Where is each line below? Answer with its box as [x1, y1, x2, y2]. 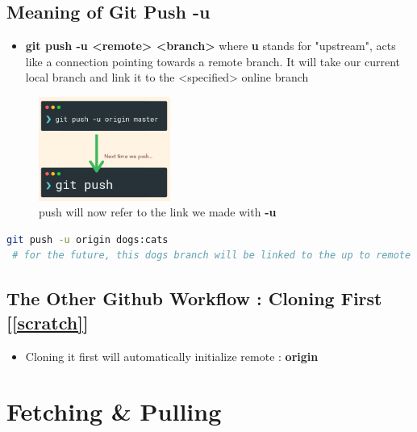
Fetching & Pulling [6, 395, 222, 428]
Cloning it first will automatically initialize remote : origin [25, 347, 319, 364]
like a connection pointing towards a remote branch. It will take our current [25, 52, 401, 69]
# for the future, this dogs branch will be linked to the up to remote [12, 250, 411, 262]
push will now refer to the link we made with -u [39, 203, 277, 220]
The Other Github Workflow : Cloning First [6, 286, 382, 311]
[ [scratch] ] [6, 309, 89, 334]
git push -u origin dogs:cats [6, 233, 169, 245]
